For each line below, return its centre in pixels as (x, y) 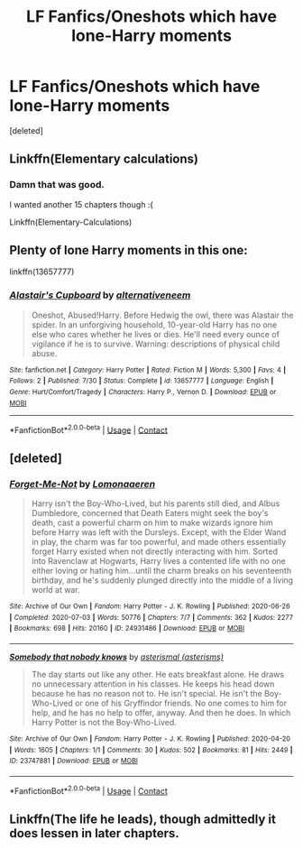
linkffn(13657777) (42, 272)
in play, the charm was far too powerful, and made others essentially (159, 542)
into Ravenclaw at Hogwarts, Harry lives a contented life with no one (158, 561)
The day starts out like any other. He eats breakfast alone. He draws (158, 675)
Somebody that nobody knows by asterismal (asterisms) (116, 657)
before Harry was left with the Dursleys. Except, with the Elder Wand (159, 532)
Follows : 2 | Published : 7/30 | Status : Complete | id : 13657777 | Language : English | (142, 381)
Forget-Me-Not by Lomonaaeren (83, 484)
